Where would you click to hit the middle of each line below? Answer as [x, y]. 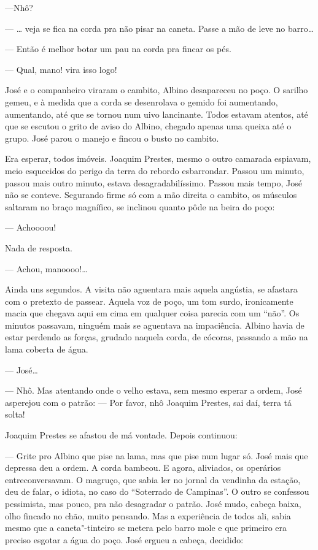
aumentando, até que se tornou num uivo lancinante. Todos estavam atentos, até [157, 114]
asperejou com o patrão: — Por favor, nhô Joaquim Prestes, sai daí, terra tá [149, 402]
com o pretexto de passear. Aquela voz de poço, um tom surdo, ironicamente [149, 301]
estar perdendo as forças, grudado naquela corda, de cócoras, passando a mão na [157, 337]
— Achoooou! [31, 227]
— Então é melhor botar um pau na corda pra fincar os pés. [118, 49]
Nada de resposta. [39, 247]
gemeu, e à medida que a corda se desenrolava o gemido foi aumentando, [142, 101]
